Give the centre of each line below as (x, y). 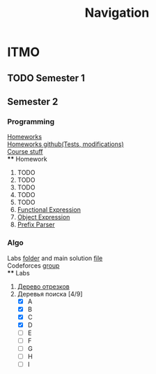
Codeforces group (33, 265)
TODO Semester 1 (46, 78)
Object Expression (44, 217)
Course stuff (25, 152)
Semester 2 (33, 102)
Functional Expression (49, 210)
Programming (31, 122)
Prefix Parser (36, 224)
